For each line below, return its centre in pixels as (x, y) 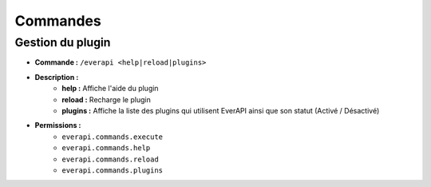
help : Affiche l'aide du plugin (110, 89)
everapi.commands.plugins (113, 170)
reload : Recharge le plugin (106, 99)
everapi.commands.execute (113, 137)
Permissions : (58, 125)
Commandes (58, 21)
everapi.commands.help (106, 148)
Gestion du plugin (63, 42)
